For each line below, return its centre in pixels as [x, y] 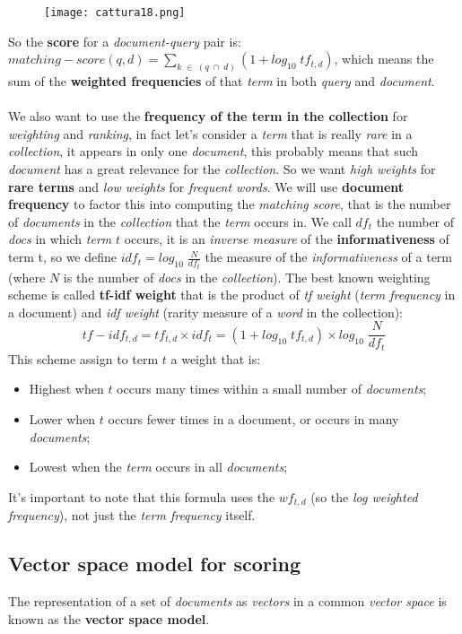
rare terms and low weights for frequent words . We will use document [206, 186]
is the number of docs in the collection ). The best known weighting [247, 277]
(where [27, 277]
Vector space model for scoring [155, 564]
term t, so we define [63, 257]
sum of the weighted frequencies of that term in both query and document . [222, 81]
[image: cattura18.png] [115, 13]
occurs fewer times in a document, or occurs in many [253, 419]
